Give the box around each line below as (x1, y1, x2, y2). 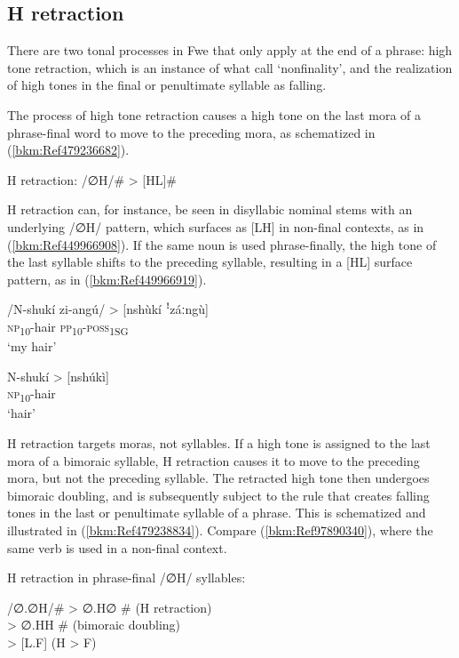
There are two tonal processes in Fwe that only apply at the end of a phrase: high (7, 41, 453, 60)
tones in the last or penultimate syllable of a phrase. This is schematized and (7, 503, 426, 522)
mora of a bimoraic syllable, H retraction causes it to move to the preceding (7, 451, 420, 469)
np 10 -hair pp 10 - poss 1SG (7, 317, 129, 338)
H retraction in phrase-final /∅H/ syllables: (7, 568, 246, 587)
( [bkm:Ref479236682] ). (7, 140, 130, 159)
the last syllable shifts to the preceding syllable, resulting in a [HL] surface (7, 253, 413, 271)
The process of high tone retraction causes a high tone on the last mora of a (7, 105, 422, 124)
